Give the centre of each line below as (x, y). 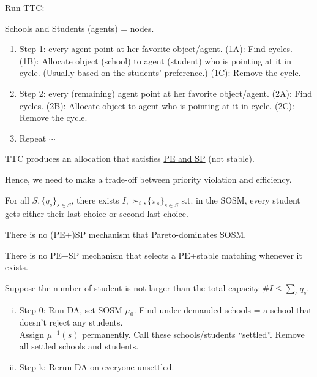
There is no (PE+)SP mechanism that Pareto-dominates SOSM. (126, 234)
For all (17, 200)
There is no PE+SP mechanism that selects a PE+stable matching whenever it (154, 255)
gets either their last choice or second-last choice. (97, 214)
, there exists (95, 200)
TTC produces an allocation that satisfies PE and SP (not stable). (130, 158)
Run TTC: (25, 7)
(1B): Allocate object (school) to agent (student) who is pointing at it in (155, 60)
